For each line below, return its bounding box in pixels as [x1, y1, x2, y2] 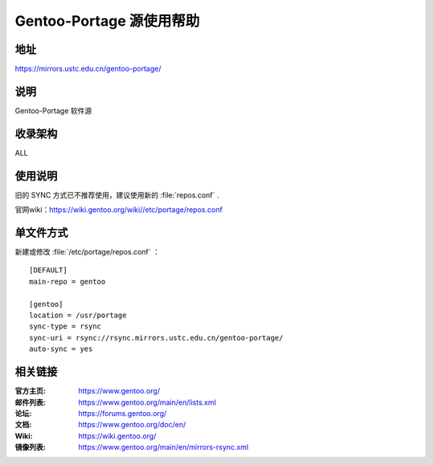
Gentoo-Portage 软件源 [14, 105, 92, 116]
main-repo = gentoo [29, 277, 106, 286]
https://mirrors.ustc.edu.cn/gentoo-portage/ [14, 64, 162, 74]
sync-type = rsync [29, 322, 102, 331]
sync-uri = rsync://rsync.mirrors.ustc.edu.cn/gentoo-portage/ [29, 333, 284, 342]
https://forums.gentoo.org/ [78, 408, 167, 418]
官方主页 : [14, 386, 46, 396]
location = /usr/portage [29, 311, 127, 320]
